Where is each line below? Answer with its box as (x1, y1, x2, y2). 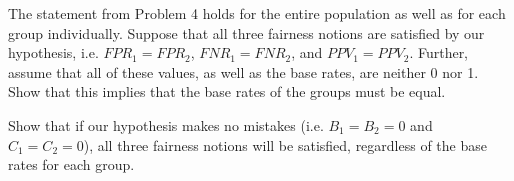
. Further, (409, 42, 469, 63)
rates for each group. (8, 154, 135, 175)
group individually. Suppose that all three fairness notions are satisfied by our (8, 22, 485, 43)
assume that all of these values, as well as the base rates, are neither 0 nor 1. (8, 61, 479, 82)
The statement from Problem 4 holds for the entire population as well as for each (8, 3, 506, 23)
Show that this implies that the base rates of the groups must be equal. (8, 81, 446, 102)
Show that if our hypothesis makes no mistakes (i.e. (8, 114, 324, 135)
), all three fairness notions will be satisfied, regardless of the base (83, 134, 487, 155)
